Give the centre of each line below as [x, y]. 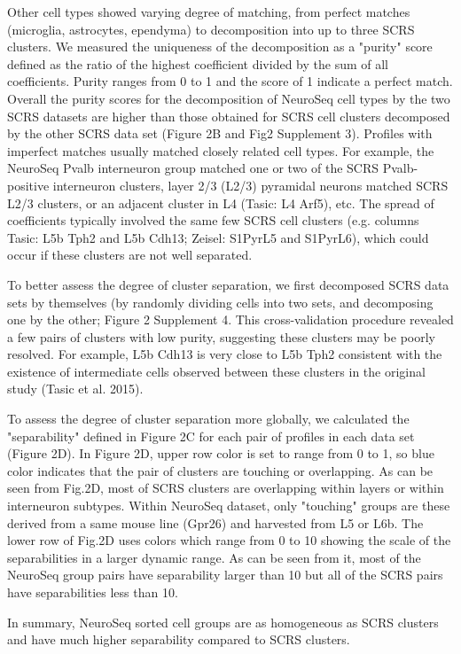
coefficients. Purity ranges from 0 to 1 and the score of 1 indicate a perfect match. [230, 81]
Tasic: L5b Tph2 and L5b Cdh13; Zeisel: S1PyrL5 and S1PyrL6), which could [218, 237]
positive [28, 185]
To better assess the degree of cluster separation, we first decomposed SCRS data [228, 284]
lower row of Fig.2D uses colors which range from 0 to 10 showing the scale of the [229, 540]
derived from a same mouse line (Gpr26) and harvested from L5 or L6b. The [215, 522]
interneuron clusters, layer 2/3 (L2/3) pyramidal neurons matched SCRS [250, 185]
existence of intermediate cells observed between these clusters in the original [216, 371]
